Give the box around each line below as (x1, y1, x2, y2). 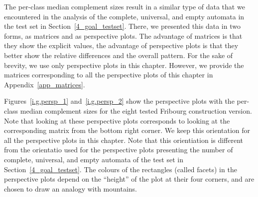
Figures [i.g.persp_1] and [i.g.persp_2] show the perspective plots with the (4, 96, 235, 106)
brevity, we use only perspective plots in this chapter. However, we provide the (4, 60, 244, 70)
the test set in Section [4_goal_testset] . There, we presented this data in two (4, 21, 241, 31)
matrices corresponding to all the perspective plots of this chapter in (4, 69, 213, 80)
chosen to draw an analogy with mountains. (4, 183, 137, 194)
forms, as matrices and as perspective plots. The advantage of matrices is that (4, 30, 243, 41)
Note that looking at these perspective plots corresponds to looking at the (4, 115, 230, 126)
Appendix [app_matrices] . (4, 79, 85, 89)
